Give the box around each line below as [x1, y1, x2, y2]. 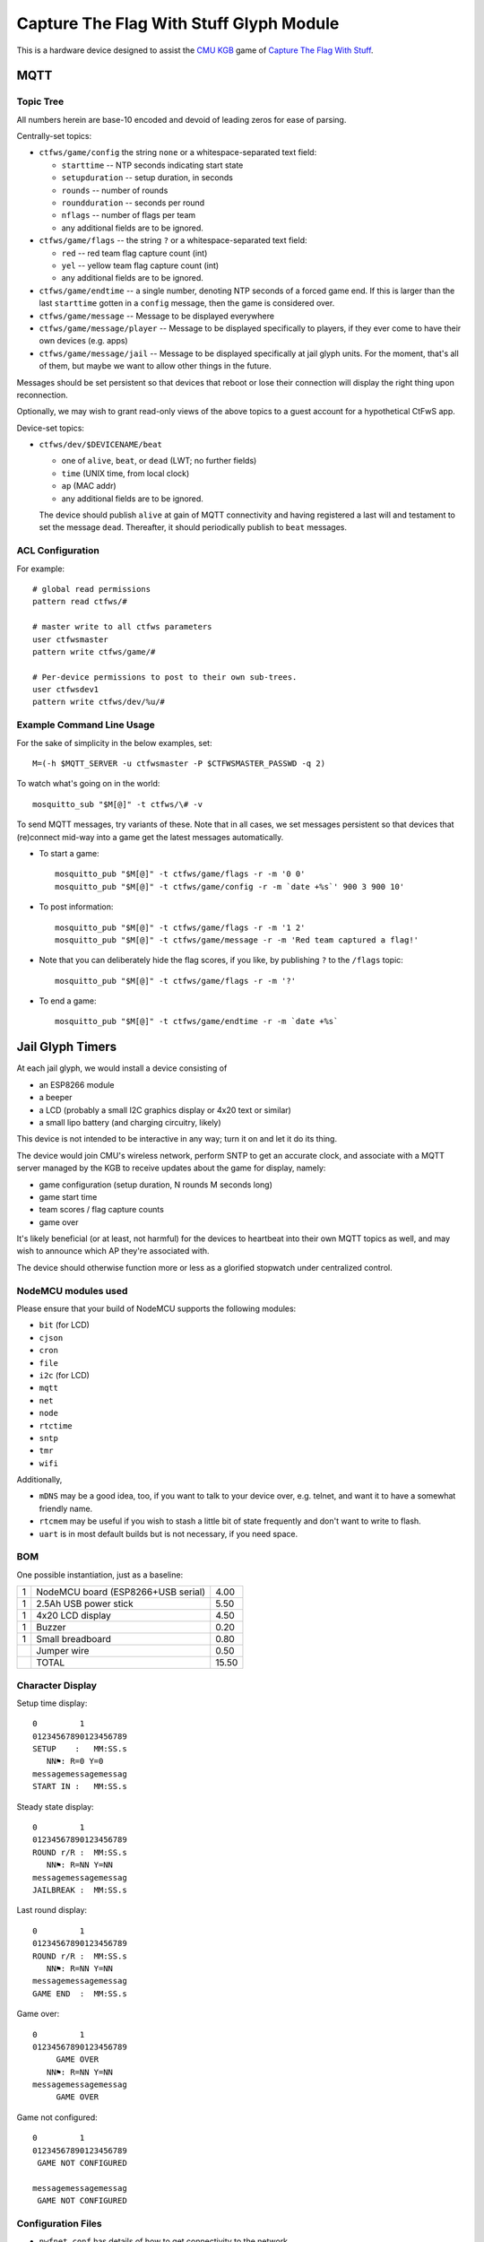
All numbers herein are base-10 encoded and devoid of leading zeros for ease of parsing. [16, 114, 347, 125]
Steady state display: [16, 1801, 94, 1812]
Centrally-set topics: [16, 131, 92, 142]
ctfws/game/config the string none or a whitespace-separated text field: [39, 147, 317, 158]
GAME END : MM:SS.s [32, 1988, 127, 1999]
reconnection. [16, 389, 68, 400]
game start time [39, 1191, 98, 1202]
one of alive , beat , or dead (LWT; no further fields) [61, 456, 257, 466]
